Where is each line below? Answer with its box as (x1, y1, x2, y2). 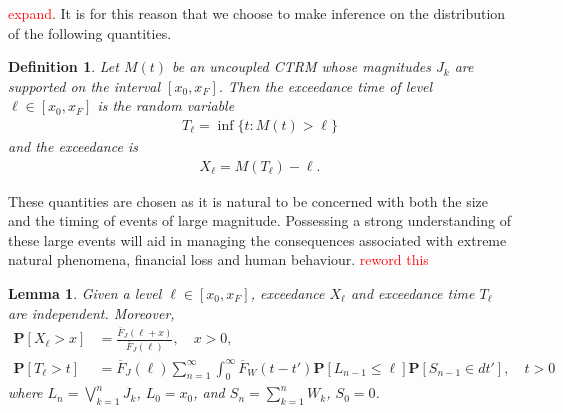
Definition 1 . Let (8, 56, 119, 77)
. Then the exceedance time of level (218, 75, 433, 96)
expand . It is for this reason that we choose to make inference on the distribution (8, 3, 506, 23)
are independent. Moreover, (8, 302, 175, 323)
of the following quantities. (8, 22, 172, 43)
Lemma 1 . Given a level (8, 283, 162, 303)
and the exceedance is (8, 136, 138, 156)
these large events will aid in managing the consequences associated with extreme (8, 229, 507, 250)
